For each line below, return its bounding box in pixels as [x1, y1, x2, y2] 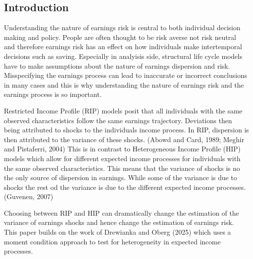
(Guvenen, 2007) [4, 191, 54, 202]
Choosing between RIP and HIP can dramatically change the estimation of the [4, 207, 239, 218]
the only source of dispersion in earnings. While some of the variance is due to [4, 172, 237, 183]
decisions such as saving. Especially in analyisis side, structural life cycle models [4, 51, 242, 61]
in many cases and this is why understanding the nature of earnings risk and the [4, 79, 244, 90]
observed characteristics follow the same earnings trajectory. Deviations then [4, 115, 232, 125]
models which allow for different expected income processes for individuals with [4, 153, 241, 163]
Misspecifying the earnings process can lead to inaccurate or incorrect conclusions [4, 70, 247, 80]
